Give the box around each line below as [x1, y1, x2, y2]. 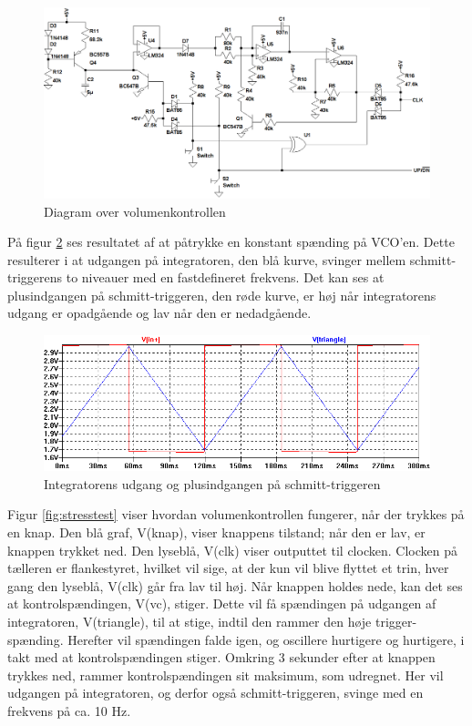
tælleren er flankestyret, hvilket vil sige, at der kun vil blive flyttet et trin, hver [7, 558, 449, 578]
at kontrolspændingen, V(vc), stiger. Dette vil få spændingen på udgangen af [7, 594, 436, 613]
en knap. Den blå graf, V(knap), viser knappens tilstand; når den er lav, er [7, 523, 426, 542]
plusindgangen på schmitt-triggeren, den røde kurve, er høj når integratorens [7, 285, 436, 304]
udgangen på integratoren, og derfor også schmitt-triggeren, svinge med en [7, 683, 424, 702]
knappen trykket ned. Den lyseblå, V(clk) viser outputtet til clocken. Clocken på [7, 540, 457, 559]
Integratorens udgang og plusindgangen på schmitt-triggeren [44, 474, 381, 493]
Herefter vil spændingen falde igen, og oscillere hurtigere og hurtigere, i [67, 629, 465, 649]
